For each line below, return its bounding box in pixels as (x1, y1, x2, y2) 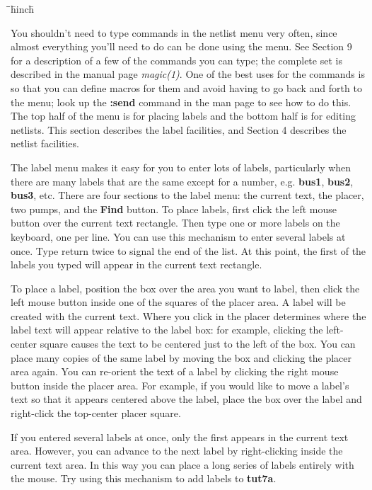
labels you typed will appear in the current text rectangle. (11, 257, 262, 272)
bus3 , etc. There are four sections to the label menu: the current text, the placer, (11, 188, 364, 203)
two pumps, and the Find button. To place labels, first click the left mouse (11, 201, 337, 216)
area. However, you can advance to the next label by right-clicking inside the (11, 443, 343, 458)
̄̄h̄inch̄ (11, 1, 35, 16)
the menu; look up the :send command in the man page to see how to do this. (11, 94, 351, 109)
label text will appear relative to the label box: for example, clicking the (11, 322, 323, 337)
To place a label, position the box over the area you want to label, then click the (11, 280, 360, 295)
